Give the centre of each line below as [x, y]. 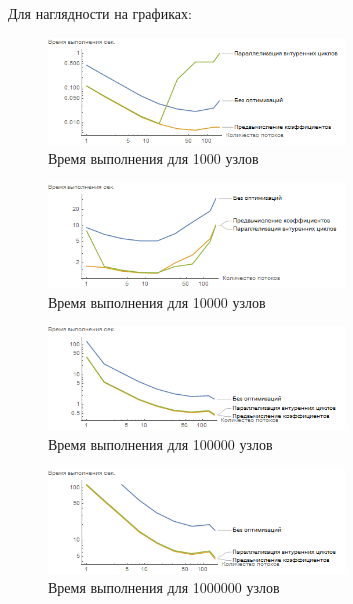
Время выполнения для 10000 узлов [157, 301]
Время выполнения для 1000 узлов [153, 158]
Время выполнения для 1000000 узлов [164, 587]
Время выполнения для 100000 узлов [160, 444]
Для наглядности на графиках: [100, 13]
